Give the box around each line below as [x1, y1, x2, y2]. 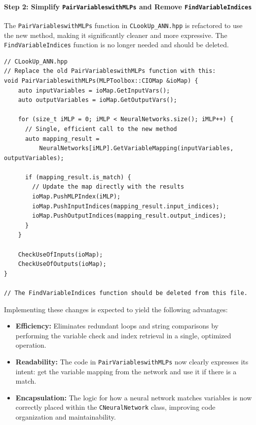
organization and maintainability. [15, 412, 116, 422]
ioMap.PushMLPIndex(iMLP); [32, 193, 121, 200]
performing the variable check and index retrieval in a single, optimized [15, 330, 231, 340]
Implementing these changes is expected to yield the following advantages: [4, 304, 228, 314]
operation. [15, 340, 46, 350]
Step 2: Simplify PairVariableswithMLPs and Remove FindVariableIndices [4, 1, 252, 11]
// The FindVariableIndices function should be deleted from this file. [4, 290, 248, 297]
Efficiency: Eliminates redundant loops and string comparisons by [15, 321, 219, 331]
